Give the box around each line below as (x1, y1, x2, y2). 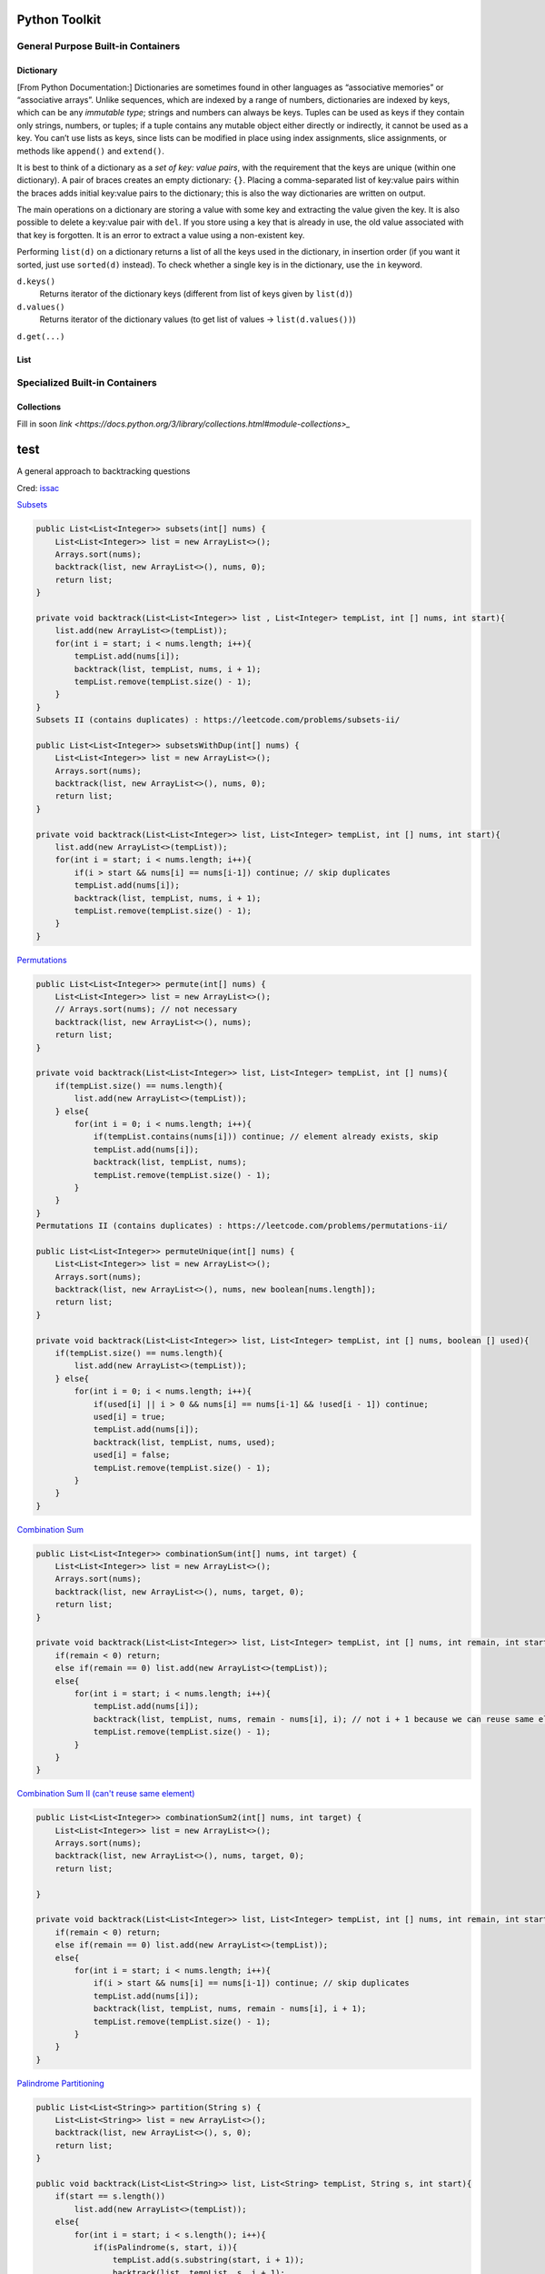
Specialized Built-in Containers (16, 377, 158, 389)
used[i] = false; (93, 1450, 171, 1460)
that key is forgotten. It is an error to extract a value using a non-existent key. (16, 229, 305, 240)
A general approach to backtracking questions (16, 466, 191, 477)
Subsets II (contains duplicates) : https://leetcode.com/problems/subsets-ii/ (35, 715, 401, 725)
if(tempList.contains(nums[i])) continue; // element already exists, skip (93, 1132, 439, 1142)
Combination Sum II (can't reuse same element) (16, 1788, 195, 1799)
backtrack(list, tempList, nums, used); (93, 1437, 276, 1447)
